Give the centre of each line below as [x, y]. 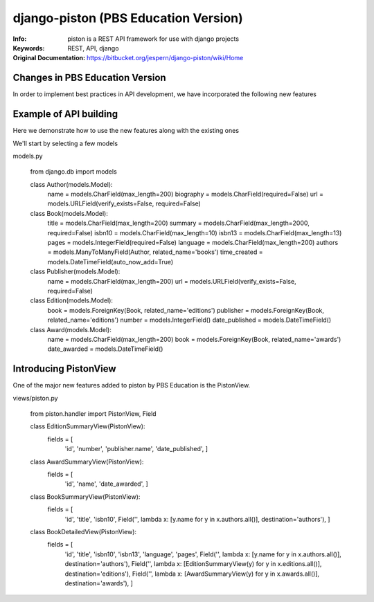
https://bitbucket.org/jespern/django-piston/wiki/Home [165, 58]
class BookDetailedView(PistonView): [83, 531]
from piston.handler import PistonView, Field [93, 414]
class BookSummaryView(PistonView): [85, 496]
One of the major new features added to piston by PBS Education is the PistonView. [132, 385]
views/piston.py [35, 398]
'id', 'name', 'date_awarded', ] [106, 484]
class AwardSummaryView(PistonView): [87, 462]
